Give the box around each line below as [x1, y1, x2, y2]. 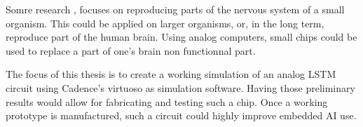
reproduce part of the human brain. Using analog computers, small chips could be [6, 29, 357, 44]
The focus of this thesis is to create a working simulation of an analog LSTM [6, 67, 336, 81]
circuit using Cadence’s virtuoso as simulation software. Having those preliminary [6, 80, 355, 95]
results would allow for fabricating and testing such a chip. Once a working [6, 94, 328, 109]
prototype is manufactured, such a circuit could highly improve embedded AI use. [6, 108, 357, 123]
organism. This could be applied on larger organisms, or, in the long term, [6, 15, 324, 30]
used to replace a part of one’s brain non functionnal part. [6, 43, 256, 58]
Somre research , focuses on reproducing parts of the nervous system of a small [6, 2, 345, 16]
